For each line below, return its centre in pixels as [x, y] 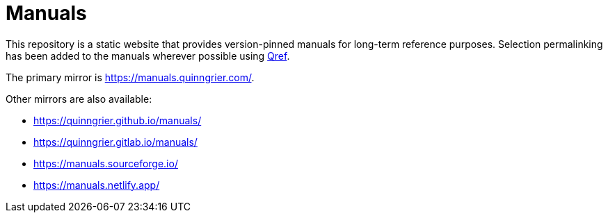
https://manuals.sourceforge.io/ [106, 163]
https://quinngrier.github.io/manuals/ [118, 120]
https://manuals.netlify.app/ [97, 185]
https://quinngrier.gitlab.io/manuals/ [115, 142]
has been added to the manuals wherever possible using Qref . [148, 56]
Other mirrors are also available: [79, 99]
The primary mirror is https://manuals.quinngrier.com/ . [130, 77]
